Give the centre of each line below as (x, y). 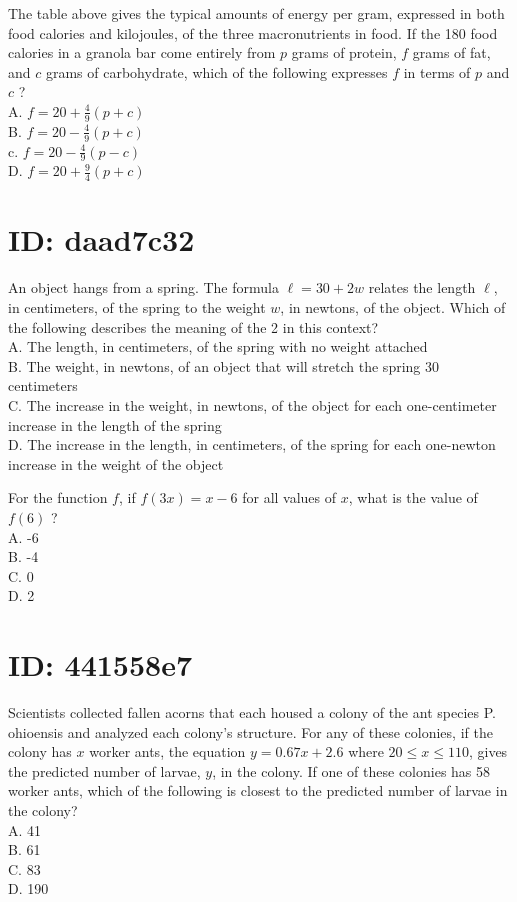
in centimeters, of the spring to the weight (137, 307)
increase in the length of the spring (115, 424)
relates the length (422, 287)
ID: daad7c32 (101, 239)
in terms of (437, 71)
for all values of (289, 497)
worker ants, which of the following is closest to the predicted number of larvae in (258, 790)
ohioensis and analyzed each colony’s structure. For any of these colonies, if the (250, 731)
